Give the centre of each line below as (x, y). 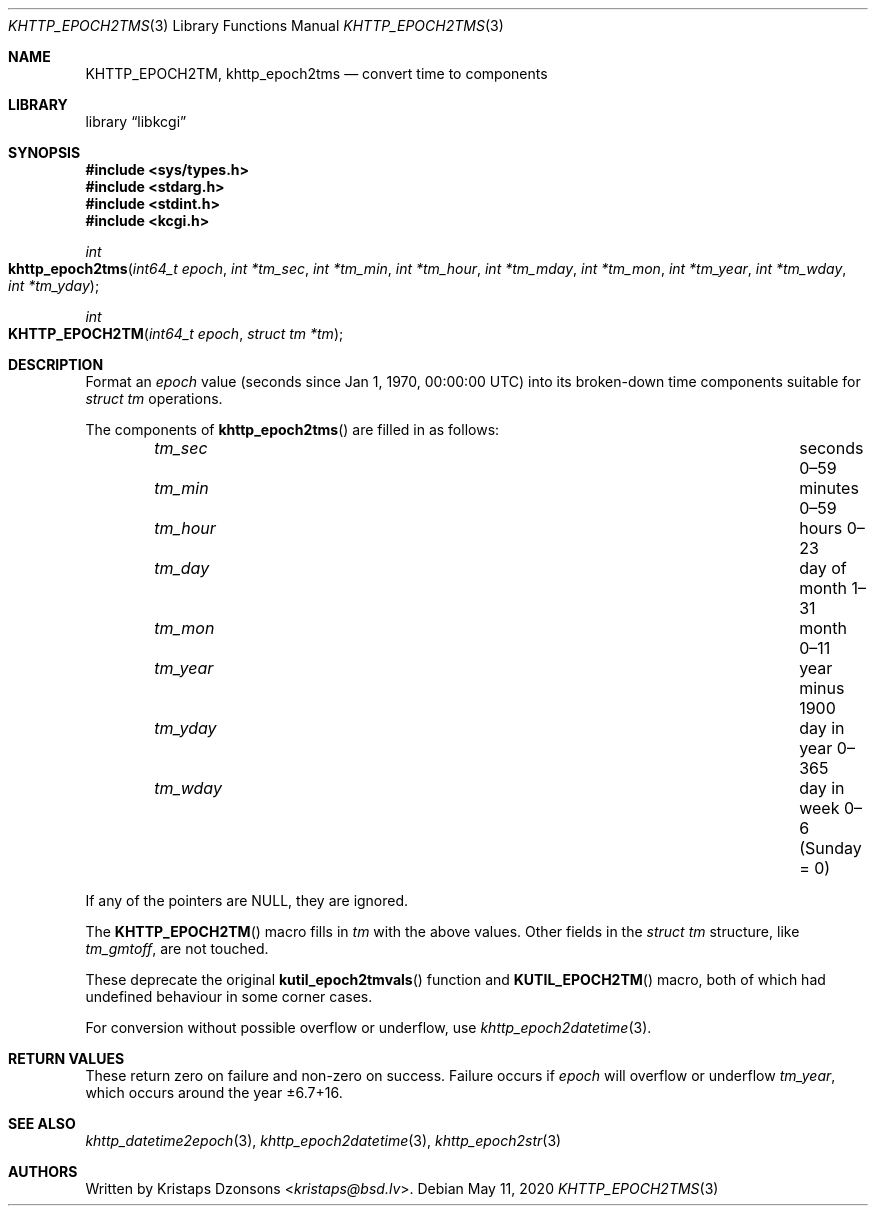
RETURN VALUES (66, 1058)
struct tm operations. (154, 398)
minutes (829, 488)
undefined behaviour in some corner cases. (229, 996)
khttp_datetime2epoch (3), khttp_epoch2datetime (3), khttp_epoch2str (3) (323, 1140)
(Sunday (830, 848)
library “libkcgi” (136, 121)
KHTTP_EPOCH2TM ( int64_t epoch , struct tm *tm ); (176, 333)
